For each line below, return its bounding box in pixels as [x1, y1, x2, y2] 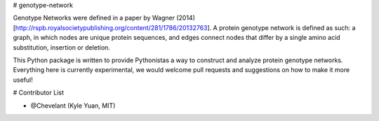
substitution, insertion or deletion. [13, 43, 110, 52]
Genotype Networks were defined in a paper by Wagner [13, 14, 175, 22]
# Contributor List [13, 88, 65, 97]
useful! [13, 76, 33, 84]
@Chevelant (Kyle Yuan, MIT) [30, 101, 116, 110]
